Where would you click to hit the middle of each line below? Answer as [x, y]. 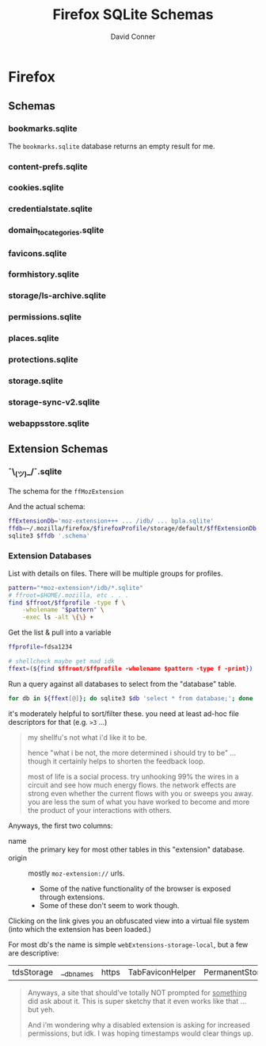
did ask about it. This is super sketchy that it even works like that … [137, 1001]
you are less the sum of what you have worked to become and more [139, 802]
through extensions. [72, 897]
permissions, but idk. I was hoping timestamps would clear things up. [140, 1033]
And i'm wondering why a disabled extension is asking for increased [139, 1025]
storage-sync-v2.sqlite [54, 402]
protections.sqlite [43, 360]
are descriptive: [34, 952]
